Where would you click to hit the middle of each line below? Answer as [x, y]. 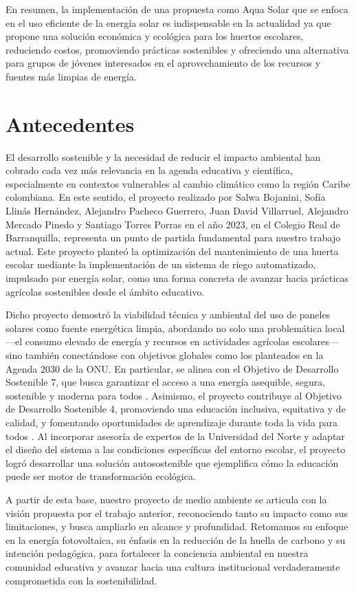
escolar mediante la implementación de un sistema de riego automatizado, [161, 264]
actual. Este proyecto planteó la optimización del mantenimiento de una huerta [172, 251]
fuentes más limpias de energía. [71, 76]
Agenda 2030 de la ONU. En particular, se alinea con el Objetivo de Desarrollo [172, 368]
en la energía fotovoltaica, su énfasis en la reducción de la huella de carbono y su [176, 539]
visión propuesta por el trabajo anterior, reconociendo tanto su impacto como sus [177, 513]
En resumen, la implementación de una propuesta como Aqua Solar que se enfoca [177, 9]
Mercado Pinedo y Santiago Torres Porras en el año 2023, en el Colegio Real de [173, 224]
